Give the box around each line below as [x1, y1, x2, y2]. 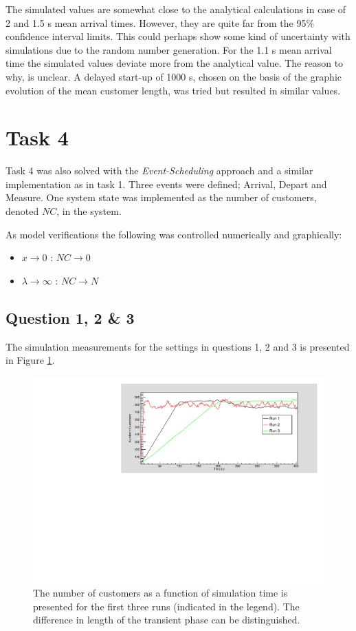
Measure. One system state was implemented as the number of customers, [5, 190, 317, 205]
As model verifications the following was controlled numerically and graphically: [5, 227, 342, 241]
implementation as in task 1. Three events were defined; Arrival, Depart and [5, 176, 327, 191]
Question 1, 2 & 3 [5, 307, 135, 328]
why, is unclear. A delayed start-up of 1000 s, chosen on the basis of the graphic [5, 69, 342, 83]
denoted [5, 204, 39, 218]
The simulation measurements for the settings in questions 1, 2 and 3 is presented [5, 339, 350, 353]
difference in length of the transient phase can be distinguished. [33, 612, 300, 627]
